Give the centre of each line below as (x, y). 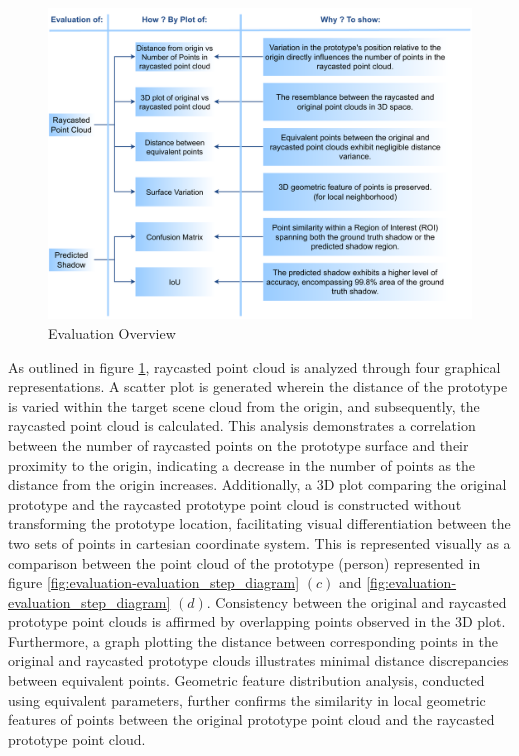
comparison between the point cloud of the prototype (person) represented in (244, 562)
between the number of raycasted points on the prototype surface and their (238, 444)
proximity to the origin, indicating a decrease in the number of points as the (242, 464)
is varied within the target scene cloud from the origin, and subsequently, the (244, 405)
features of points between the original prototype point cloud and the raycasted (251, 719)
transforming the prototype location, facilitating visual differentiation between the (259, 523)
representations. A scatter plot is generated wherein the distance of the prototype (258, 386)
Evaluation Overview (112, 332)
